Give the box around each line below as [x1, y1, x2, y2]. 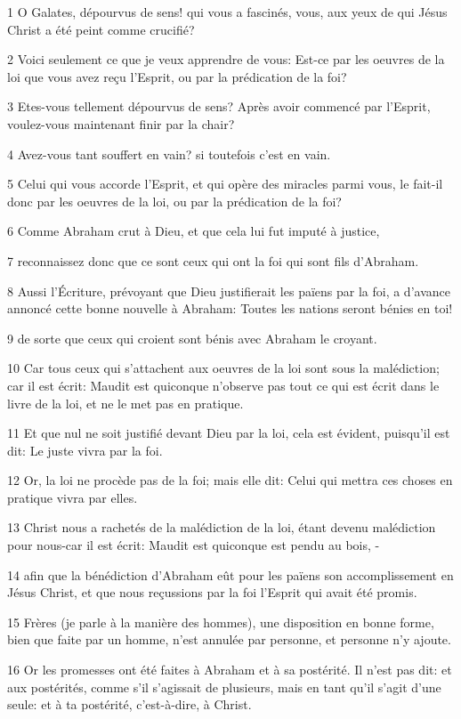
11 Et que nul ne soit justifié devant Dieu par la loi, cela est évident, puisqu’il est [7, 424, 450, 442]
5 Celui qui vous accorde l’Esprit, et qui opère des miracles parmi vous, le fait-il [7, 174, 443, 193]
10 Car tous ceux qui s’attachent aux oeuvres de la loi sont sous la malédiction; [7, 359, 440, 377]
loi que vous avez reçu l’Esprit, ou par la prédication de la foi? [7, 67, 347, 85]
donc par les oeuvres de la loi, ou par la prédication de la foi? [7, 191, 342, 210]
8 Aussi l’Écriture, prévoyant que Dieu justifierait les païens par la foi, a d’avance [7, 281, 450, 300]
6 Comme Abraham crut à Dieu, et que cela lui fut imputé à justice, [7, 222, 380, 240]
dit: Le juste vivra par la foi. [7, 440, 163, 459]
